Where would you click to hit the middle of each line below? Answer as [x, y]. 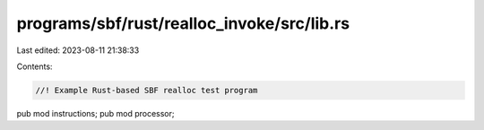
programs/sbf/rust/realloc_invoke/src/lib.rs [183, 23]
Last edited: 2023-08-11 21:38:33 [78, 50]
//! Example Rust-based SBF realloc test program [147, 90]
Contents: [35, 66]
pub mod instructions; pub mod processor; [95, 113]
